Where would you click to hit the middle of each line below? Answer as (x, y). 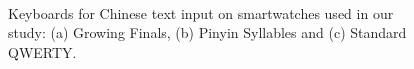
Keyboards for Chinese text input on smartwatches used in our (201, 12)
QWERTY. (42, 51)
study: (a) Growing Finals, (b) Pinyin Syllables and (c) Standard (207, 32)
